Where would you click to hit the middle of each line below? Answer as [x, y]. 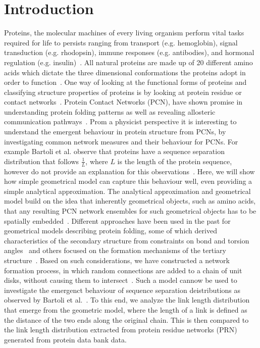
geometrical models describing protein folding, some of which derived [111, 231]
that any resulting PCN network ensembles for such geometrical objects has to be [130, 211]
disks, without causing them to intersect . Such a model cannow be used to [121, 280]
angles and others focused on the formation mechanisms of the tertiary [115, 250]
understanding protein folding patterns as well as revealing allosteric [110, 111]
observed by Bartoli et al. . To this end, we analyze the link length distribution [127, 300]
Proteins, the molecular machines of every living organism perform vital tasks [124, 33]
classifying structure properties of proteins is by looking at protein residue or [123, 92]
